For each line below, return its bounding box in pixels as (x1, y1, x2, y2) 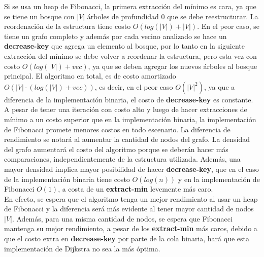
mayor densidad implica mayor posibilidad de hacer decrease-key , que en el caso (4, 163, 259, 174)
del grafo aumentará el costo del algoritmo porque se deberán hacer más (4, 143, 228, 154)
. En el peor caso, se (197, 21, 260, 31)
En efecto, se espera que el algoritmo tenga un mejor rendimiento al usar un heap (4, 193, 258, 204)
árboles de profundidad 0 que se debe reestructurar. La (87, 11, 258, 21)
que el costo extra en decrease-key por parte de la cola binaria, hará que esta (4, 233, 250, 244)
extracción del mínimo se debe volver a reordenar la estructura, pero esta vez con (4, 50, 257, 61)
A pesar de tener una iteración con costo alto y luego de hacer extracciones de (4, 104, 247, 115)
